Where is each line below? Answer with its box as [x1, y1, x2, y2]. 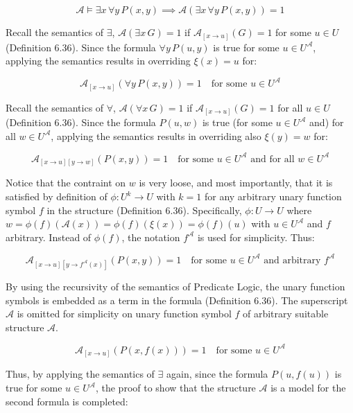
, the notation [121, 229, 180, 244]
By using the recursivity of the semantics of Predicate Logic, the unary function [6, 279, 345, 294]
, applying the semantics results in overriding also [51, 128, 261, 143]
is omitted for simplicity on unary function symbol [17, 306, 232, 321]
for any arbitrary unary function [204, 189, 342, 204]
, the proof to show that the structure [95, 380, 256, 395]
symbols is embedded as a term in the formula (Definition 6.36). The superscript [6, 292, 348, 307]
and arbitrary [264, 255, 321, 265]
